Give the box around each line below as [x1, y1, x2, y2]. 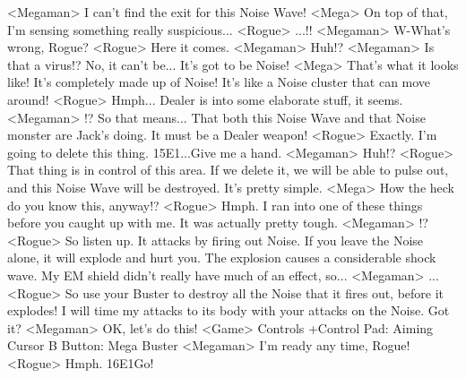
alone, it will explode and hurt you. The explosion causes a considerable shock [7, 248, 436, 267]
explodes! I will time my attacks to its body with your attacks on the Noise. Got [7, 301, 450, 320]
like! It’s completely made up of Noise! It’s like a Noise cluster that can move [7, 73, 431, 91]
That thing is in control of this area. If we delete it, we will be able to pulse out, [7, 160, 449, 179]
